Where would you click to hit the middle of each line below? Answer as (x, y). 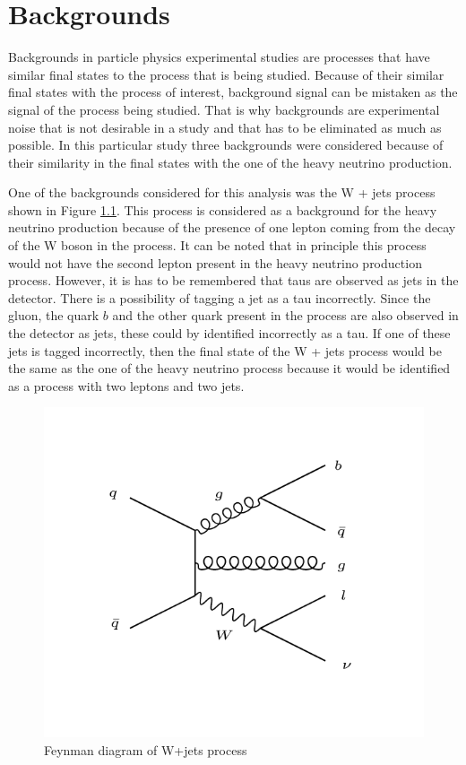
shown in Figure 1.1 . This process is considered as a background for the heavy (223, 209)
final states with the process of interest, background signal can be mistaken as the (233, 92)
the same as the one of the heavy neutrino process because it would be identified (229, 368)
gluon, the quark (54, 315)
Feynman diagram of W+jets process (146, 750)
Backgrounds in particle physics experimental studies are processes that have (219, 57)
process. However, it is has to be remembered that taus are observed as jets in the (233, 280)
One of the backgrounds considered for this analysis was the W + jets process (222, 192)
